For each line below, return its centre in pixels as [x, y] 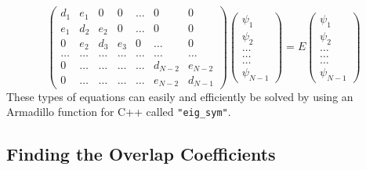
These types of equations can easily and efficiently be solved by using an [180, 96]
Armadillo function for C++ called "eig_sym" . [119, 112]
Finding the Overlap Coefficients [141, 154]
